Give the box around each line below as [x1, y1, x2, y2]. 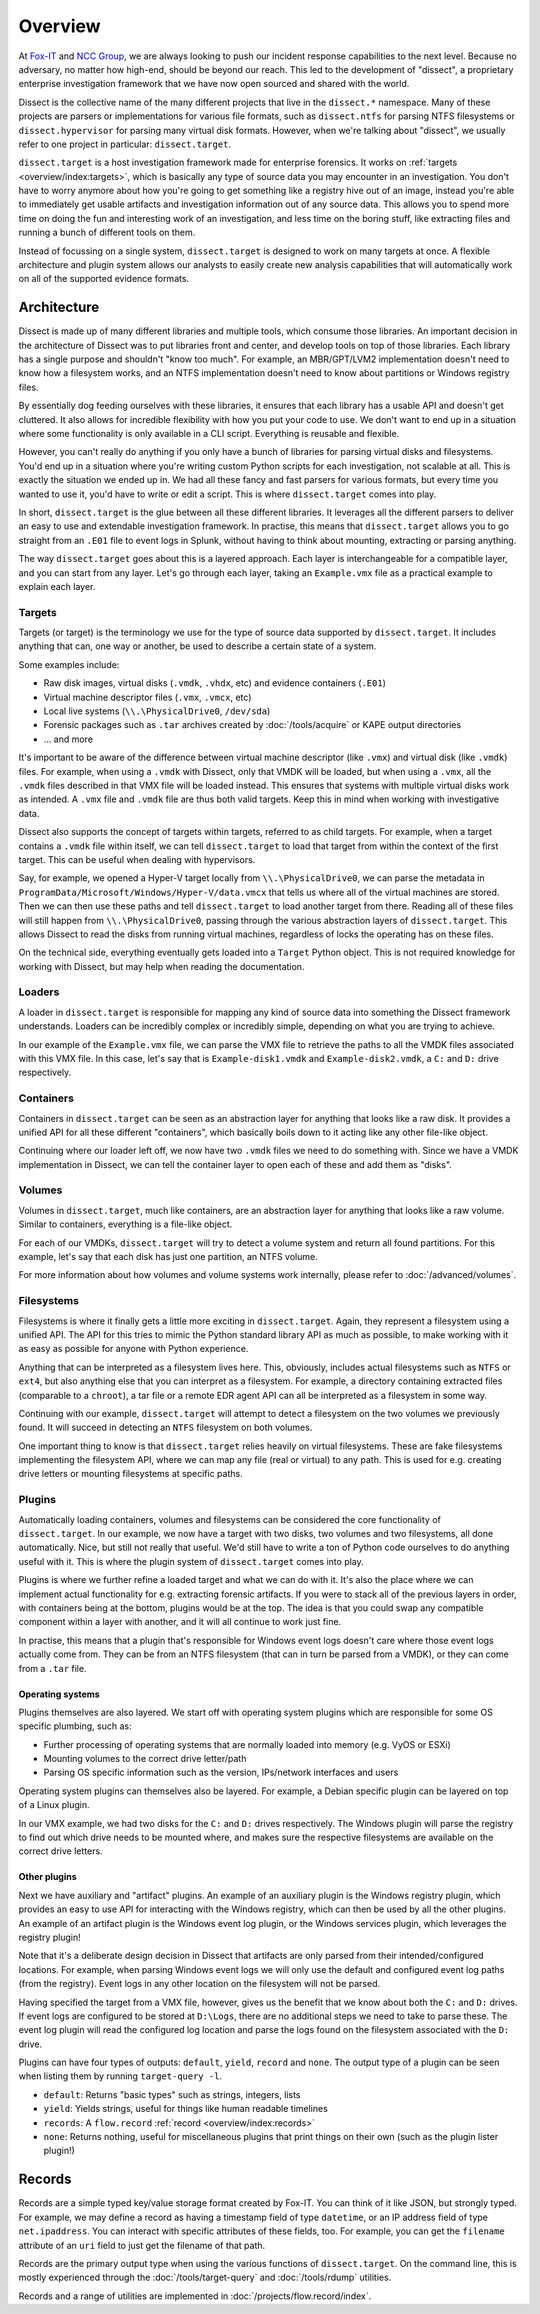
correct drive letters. [18, 1845, 104, 1857]
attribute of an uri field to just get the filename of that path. [18, 2239, 266, 2251]
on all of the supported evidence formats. [18, 273, 190, 285]
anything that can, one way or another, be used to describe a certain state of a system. [18, 640, 377, 652]
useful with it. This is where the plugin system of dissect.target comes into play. [18, 1555, 364, 1567]
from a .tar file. [18, 1662, 87, 1674]
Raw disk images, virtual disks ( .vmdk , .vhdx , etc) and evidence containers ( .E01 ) [43, 677, 387, 689]
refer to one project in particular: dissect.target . [18, 138, 232, 150]
